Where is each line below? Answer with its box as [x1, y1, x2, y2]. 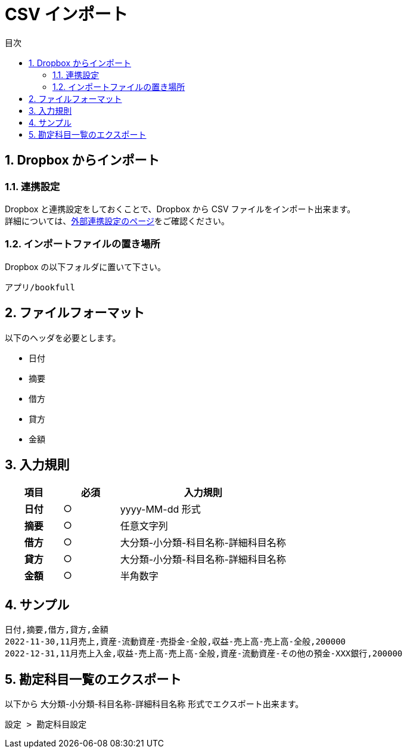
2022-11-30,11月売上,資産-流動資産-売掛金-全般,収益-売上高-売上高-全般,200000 [5, 637, 346, 647]
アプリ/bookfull [5, 282, 75, 292]
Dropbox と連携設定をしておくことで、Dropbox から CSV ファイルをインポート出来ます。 [5, 203, 356, 214]
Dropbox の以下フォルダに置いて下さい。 [5, 261, 166, 272]
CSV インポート [5, 4, 128, 24]
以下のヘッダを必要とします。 [5, 332, 121, 343]
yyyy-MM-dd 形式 [120, 503, 201, 516]
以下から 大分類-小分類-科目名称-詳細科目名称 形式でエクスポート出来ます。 [5, 699, 304, 709]
